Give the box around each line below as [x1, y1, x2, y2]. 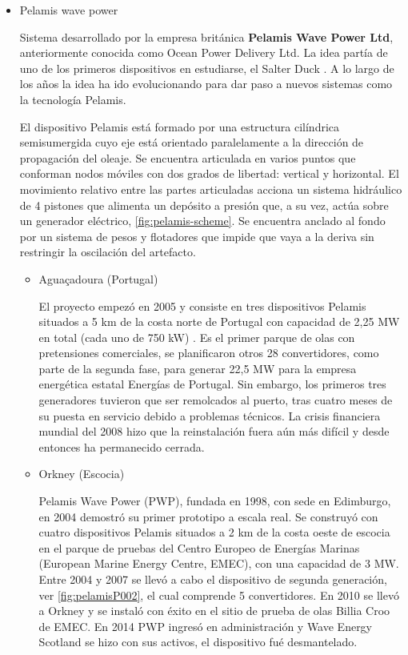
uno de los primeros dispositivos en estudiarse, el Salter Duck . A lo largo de [19, 59, 394, 76]
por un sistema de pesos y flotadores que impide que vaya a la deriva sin [19, 227, 374, 244]
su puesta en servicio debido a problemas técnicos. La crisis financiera [38, 407, 381, 424]
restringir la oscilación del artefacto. [19, 243, 196, 260]
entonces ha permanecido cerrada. [38, 438, 205, 455]
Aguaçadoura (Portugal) [38, 270, 158, 287]
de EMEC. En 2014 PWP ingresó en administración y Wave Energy [38, 617, 373, 634]
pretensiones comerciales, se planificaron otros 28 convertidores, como [38, 344, 379, 361]
